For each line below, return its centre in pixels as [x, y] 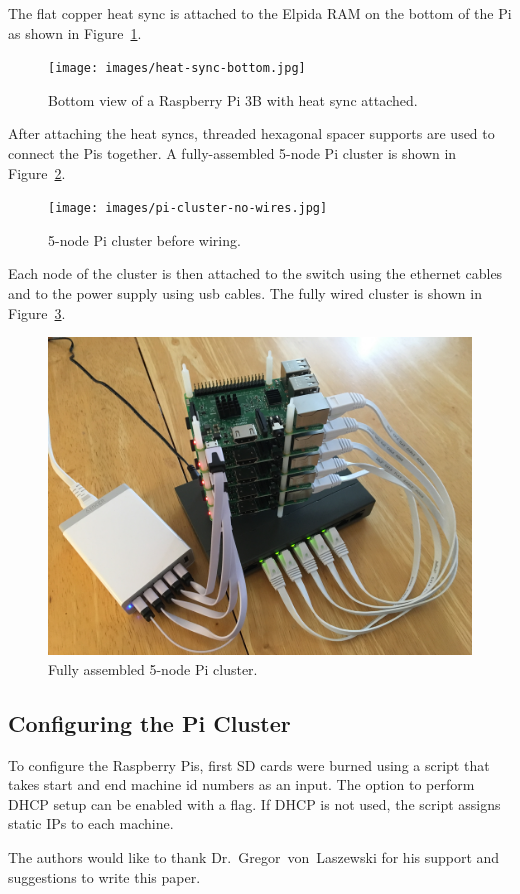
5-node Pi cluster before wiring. [144, 239]
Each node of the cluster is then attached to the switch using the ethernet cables [255, 273]
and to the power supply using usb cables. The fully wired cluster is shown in [245, 293]
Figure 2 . [37, 172]
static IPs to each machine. [91, 823]
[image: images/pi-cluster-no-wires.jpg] [188, 208]
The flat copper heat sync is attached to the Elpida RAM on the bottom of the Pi [260, 13]
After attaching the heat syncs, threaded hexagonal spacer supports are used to [251, 133]
